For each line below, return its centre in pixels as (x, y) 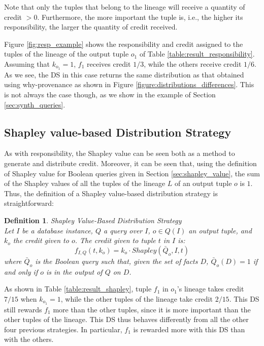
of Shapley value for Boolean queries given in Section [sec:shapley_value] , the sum (132, 173)
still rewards (23, 309)
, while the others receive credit (193, 63)
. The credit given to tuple (115, 240)
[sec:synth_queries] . (35, 104)
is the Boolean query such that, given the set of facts (117, 261)
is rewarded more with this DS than (189, 329)
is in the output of (74, 271)
